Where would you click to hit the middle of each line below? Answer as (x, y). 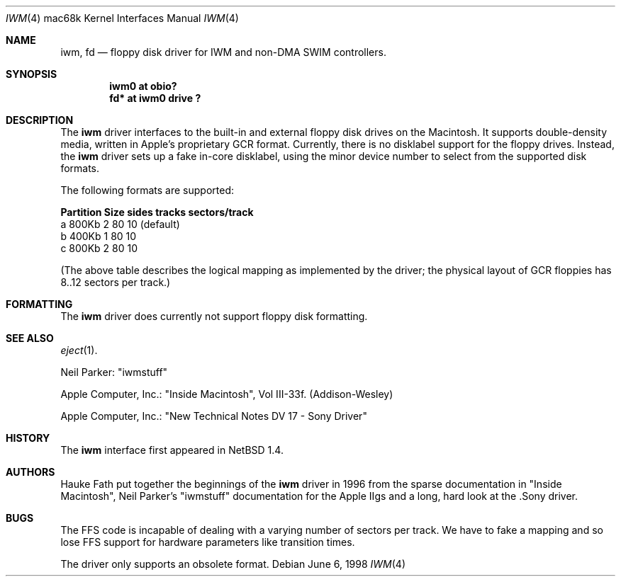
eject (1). (79, 350)
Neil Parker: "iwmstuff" (114, 372)
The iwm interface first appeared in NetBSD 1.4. (172, 450)
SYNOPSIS (32, 74)
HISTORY (28, 438)
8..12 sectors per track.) (116, 282)
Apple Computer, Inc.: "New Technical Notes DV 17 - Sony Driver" (214, 416)
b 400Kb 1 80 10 (99, 236)
